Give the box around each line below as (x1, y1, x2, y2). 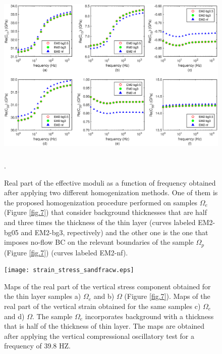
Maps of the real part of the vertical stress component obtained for (4, 281, 211, 291)
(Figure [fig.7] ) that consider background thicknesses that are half (4, 207, 207, 217)
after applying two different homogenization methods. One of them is (4, 187, 218, 198)
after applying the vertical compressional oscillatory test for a (4, 330, 194, 341)
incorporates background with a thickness (85, 311, 214, 321)
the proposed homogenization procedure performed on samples (4, 197, 198, 207)
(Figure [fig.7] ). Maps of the (124, 291, 210, 301)
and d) (4, 311, 25, 321)
